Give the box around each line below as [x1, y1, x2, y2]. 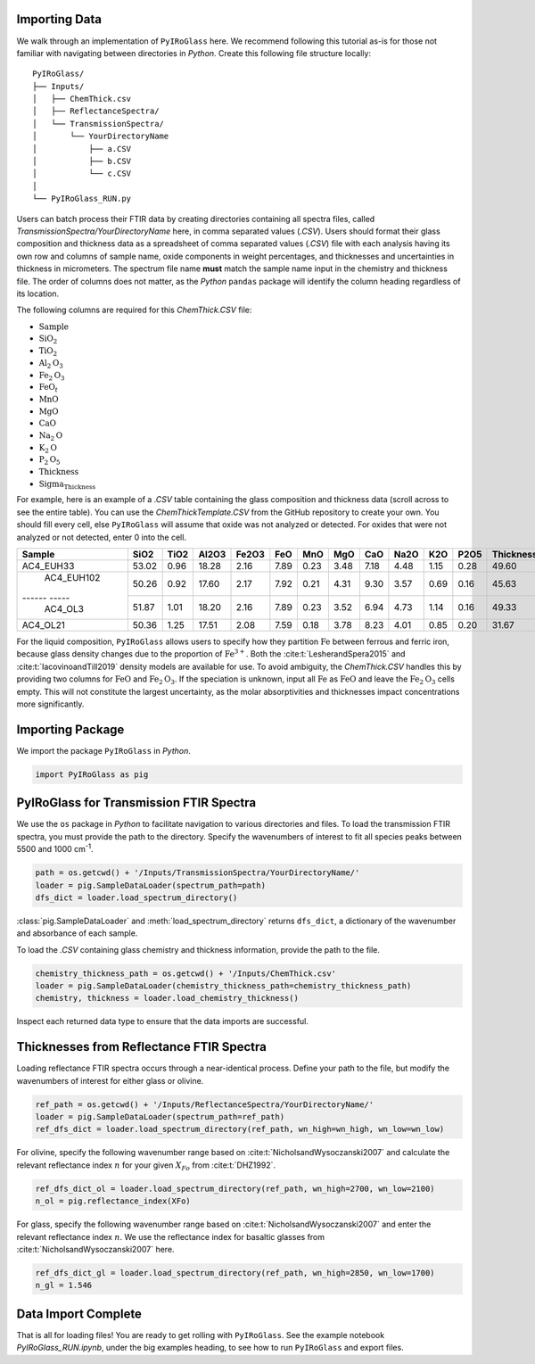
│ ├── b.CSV [32, 156, 132, 167]
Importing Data [16, 12, 103, 27]
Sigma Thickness [38, 478, 96, 491]
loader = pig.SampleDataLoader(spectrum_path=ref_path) [35, 1112, 285, 1122]
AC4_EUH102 [44, 572, 101, 583]
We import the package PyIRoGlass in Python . [16, 745, 192, 756]
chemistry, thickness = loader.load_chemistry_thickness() [35, 993, 299, 1004]
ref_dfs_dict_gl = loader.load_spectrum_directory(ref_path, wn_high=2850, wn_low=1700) [35, 1268, 436, 1277]
